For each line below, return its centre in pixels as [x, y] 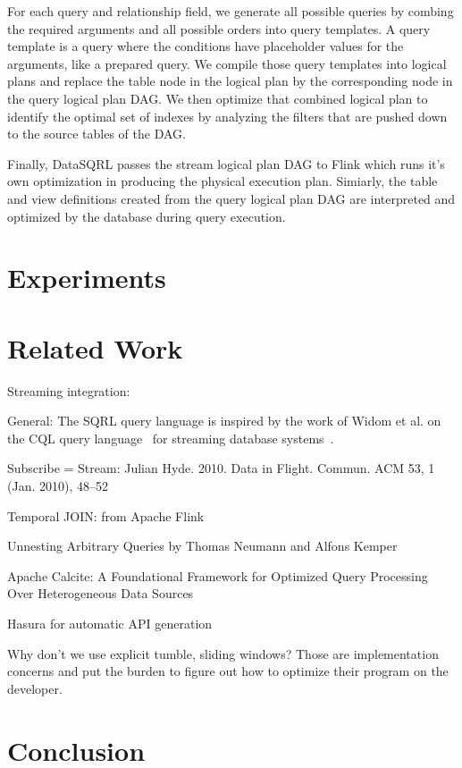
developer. [35, 688]
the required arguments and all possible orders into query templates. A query [219, 28]
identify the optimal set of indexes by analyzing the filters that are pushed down [227, 116]
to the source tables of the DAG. [97, 134]
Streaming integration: [69, 390]
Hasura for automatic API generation [110, 623]
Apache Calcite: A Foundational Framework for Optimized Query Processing [218, 575]
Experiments [87, 278]
